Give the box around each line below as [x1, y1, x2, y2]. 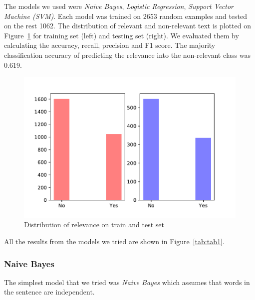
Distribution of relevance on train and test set [24, 219, 164, 230]
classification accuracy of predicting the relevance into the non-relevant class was [4, 49, 251, 60]
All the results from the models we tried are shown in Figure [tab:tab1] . [4, 236, 225, 246]
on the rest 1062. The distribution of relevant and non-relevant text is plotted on [4, 20, 252, 31]
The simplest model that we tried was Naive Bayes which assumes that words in [4, 277, 250, 287]
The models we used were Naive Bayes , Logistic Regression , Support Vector [4, 1, 234, 11]
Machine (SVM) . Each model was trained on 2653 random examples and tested [4, 10, 248, 21]
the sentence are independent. [4, 287, 95, 297]
